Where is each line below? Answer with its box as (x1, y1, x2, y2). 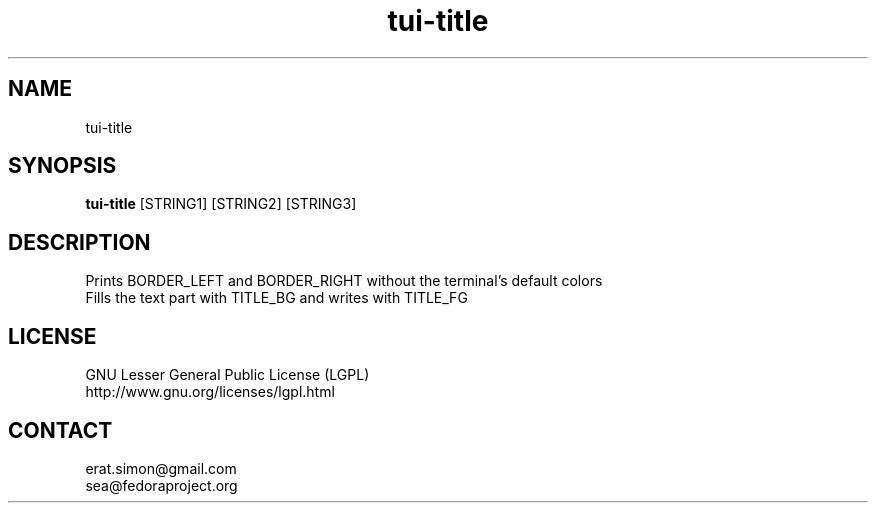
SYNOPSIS (8, 153, 117, 179)
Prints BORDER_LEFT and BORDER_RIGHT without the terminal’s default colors (85, 272, 603, 290)
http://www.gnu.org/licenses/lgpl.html (85, 383, 335, 401)
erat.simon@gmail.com (85, 459, 237, 477)
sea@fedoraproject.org (85, 476, 238, 494)
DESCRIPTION (8, 229, 151, 255)
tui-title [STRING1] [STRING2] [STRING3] (85, 195, 357, 213)
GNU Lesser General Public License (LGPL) (85, 366, 370, 384)
